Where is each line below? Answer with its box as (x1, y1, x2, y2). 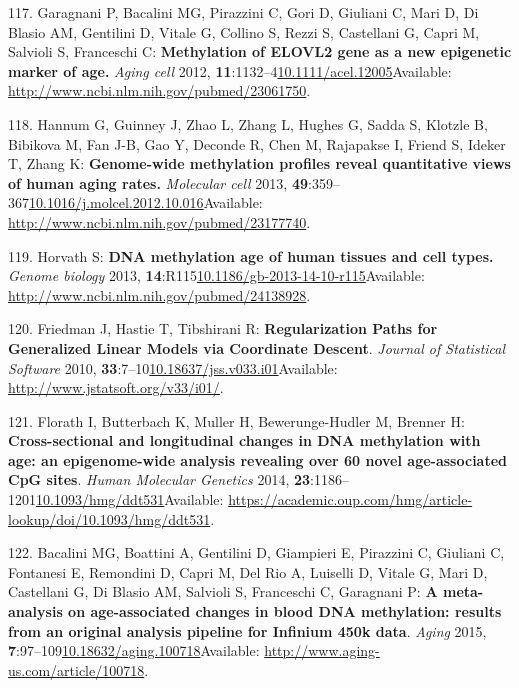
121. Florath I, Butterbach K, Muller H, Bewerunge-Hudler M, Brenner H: (8, 410, 465, 431)
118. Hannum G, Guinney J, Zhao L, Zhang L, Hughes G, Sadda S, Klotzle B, (8, 113, 488, 134)
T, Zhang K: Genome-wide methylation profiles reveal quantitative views (8, 153, 511, 174)
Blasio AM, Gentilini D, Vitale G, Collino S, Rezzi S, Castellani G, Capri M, (8, 21, 480, 42)
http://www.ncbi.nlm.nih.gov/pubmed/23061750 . (8, 80, 311, 101)
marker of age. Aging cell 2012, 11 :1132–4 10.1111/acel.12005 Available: (8, 60, 452, 81)
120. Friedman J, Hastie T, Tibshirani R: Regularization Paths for (8, 318, 438, 339)
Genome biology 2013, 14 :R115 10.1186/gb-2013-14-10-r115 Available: (8, 265, 425, 286)
